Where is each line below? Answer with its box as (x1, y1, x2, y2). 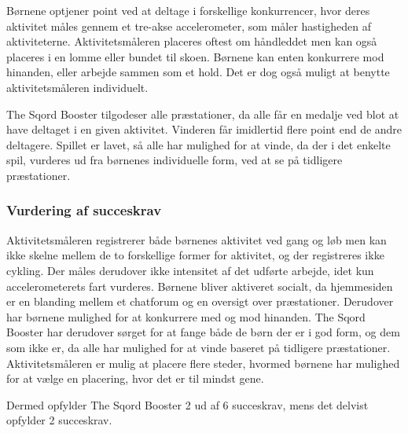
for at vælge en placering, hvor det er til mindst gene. (6, 370, 264, 387)
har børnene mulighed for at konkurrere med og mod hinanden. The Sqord (6, 308, 366, 325)
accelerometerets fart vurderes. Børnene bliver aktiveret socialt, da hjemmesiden (6, 277, 393, 294)
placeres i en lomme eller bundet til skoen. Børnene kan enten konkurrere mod (6, 48, 384, 64)
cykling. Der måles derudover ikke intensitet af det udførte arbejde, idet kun (6, 262, 374, 278)
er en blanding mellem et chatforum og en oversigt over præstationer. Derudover (6, 293, 394, 310)
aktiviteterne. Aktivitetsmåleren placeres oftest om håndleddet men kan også (6, 33, 377, 50)
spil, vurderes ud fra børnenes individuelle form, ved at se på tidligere (6, 152, 343, 168)
